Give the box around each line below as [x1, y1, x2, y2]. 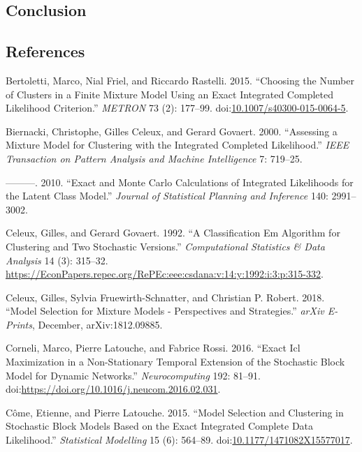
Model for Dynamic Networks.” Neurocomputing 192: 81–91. [6, 368, 261, 382]
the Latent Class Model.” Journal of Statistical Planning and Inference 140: [6, 188, 328, 203]
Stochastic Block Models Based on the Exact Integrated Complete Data [6, 419, 314, 433]
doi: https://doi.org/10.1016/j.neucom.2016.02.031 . [6, 382, 221, 396]
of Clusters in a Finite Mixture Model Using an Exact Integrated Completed [6, 86, 333, 101]
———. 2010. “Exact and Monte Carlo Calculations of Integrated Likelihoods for [6, 174, 354, 189]
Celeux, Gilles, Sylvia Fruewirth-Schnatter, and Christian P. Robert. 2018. [6, 289, 325, 304]
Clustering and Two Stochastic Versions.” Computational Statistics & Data [6, 239, 325, 253]
